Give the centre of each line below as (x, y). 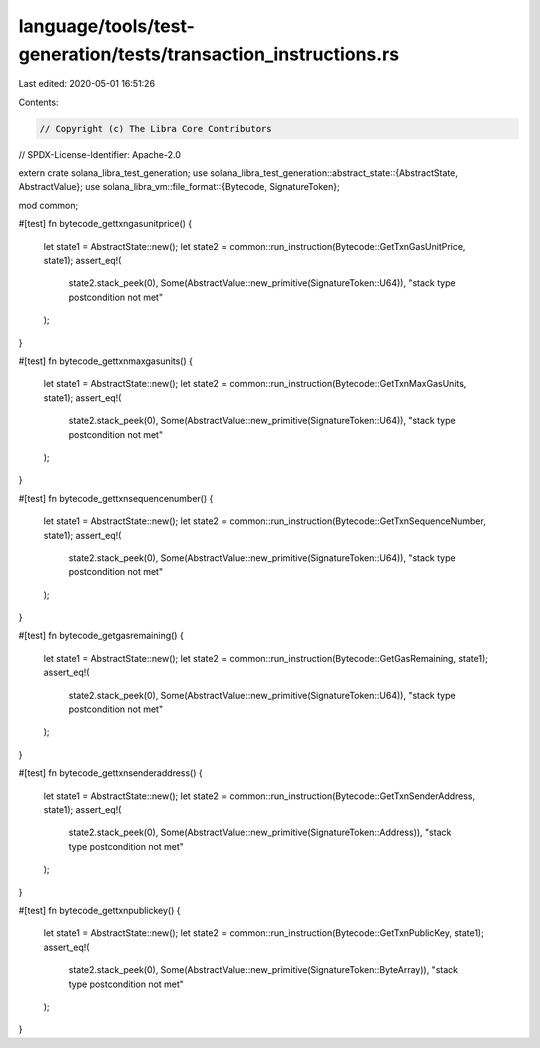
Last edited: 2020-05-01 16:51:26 (86, 84)
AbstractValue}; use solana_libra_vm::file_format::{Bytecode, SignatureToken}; (179, 187)
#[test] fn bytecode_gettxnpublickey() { (99, 910)
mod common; (48, 205)
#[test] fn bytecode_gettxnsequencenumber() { (116, 498)
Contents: (38, 102)
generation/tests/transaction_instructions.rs (209, 54)
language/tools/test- (106, 26)
